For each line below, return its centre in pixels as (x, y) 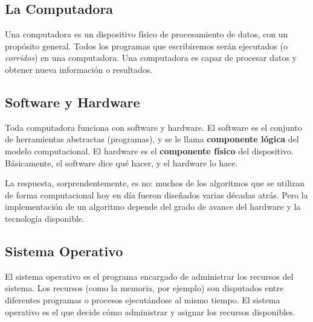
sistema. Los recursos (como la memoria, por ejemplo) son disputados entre (144, 288)
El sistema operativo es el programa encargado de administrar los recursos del (149, 276)
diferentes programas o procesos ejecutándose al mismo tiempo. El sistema (143, 299)
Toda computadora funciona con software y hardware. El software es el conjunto (153, 127)
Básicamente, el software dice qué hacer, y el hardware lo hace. (121, 163)
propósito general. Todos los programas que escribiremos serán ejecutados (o (146, 46)
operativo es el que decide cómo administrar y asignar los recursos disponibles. (150, 311)
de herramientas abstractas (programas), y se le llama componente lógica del (152, 139)
